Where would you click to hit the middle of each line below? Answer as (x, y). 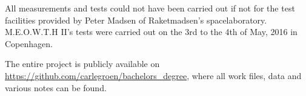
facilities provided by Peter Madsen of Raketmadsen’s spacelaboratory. (136, 20)
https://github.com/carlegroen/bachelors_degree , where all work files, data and (153, 75)
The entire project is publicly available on (82, 64)
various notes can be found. (56, 87)
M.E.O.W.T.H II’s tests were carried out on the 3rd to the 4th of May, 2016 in (151, 32)
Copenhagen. (29, 43)
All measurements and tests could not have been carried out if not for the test (150, 8)
